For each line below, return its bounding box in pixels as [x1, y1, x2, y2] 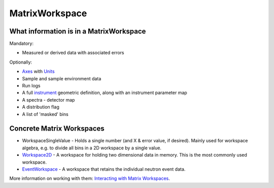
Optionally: [9, 59, 32, 65]
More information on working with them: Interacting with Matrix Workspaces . [9, 175, 170, 181]
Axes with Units [22, 69, 55, 75]
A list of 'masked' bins [22, 111, 68, 117]
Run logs [22, 83, 41, 89]
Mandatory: [9, 41, 34, 47]
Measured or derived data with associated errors [22, 50, 124, 56]
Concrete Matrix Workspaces [9, 124, 105, 133]
